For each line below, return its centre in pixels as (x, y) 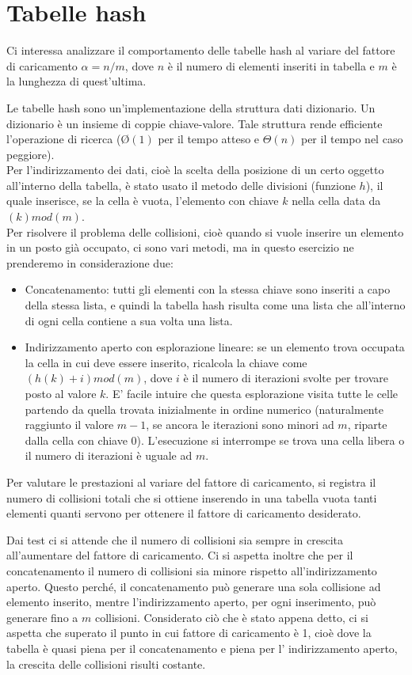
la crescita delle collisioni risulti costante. (106, 664)
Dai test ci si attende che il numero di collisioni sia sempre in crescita (175, 539)
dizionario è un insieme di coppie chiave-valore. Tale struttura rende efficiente (195, 123)
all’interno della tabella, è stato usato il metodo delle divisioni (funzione (181, 185)
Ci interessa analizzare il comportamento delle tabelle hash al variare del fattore (201, 50)
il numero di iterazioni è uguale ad (109, 455)
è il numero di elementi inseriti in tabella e (271, 65)
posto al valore (61, 393)
